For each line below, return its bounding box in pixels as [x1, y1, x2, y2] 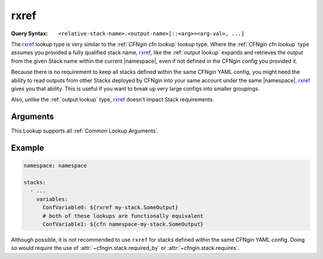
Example [11, 143, 44, 153]
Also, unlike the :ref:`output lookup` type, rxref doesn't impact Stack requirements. [11, 96, 215, 103]
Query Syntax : [11, 30, 48, 37]
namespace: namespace [23, 162, 87, 169]
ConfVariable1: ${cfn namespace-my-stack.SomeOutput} [42, 221, 204, 227]
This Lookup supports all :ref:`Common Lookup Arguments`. [11, 127, 159, 134]
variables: [36, 196, 68, 202]
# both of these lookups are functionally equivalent [42, 212, 204, 219]
